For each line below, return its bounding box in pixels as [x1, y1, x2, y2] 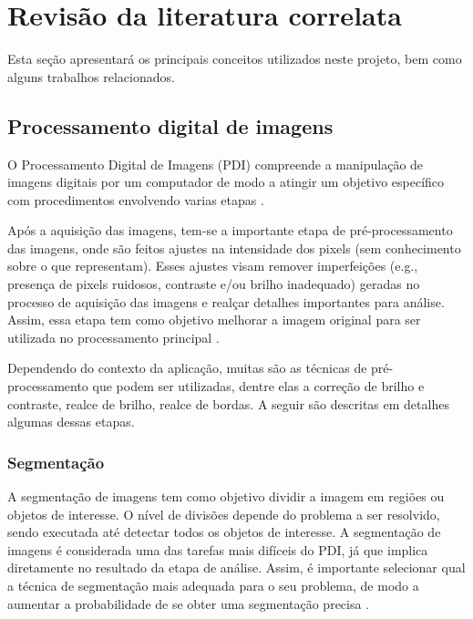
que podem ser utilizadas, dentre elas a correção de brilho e [92, 377, 425, 396]
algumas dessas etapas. [7, 412, 135, 431]
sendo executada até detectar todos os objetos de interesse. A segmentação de [7, 522, 441, 542]
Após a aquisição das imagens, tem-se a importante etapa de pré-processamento [7, 221, 453, 240]
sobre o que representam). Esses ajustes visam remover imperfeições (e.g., [7, 256, 418, 275]
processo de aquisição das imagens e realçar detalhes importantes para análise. [7, 292, 445, 311]
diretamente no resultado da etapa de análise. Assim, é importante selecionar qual [7, 558, 466, 577]
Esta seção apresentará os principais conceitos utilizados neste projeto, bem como [7, 49, 462, 68]
